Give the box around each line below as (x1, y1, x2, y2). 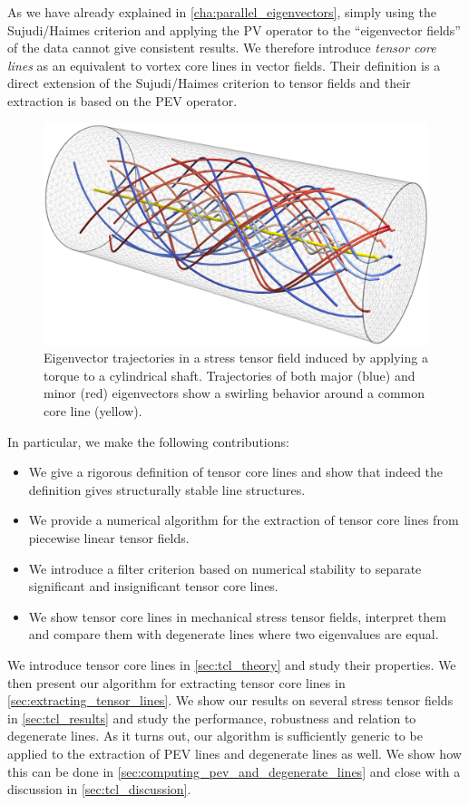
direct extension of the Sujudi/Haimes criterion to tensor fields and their (7, 73, 411, 92)
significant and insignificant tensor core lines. (28, 577, 278, 596)
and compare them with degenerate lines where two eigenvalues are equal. (28, 625, 439, 644)
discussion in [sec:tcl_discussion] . (7, 780, 191, 799)
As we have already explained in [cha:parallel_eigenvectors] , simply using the (7, 3, 436, 21)
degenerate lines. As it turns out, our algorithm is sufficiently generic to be (7, 726, 423, 745)
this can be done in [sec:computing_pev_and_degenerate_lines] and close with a (7, 761, 461, 781)
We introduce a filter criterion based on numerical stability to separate (28, 558, 422, 577)
